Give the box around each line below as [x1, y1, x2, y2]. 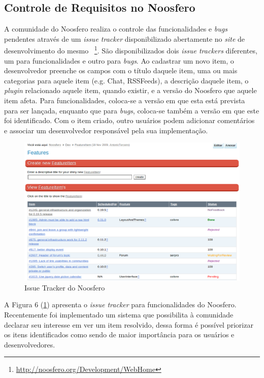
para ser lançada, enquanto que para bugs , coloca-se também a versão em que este [4, 105, 259, 115]
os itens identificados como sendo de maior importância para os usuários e [4, 329, 235, 340]
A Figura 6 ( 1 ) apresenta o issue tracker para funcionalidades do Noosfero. [4, 299, 237, 310]
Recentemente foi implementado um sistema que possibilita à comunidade [4, 309, 234, 319]
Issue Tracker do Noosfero [24, 282, 105, 293]
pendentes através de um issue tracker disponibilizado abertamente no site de [4, 33, 245, 44]
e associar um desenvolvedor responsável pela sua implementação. [4, 125, 208, 135]
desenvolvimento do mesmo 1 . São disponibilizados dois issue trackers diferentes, [4, 44, 257, 56]
